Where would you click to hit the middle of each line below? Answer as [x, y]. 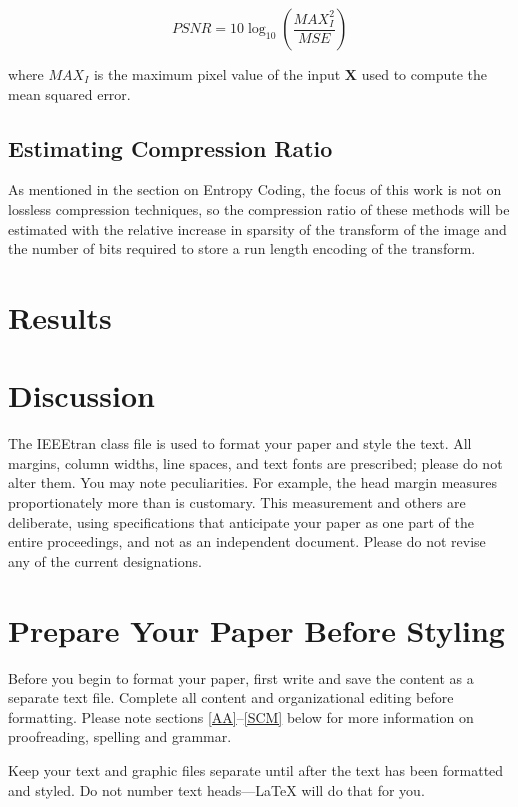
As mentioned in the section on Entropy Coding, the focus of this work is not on [255, 189]
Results [60, 316]
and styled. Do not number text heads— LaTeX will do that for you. [216, 789]
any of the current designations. [105, 560]
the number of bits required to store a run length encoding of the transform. [242, 248]
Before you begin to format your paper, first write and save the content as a [241, 677]
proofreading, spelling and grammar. [120, 736]
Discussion [81, 395]
